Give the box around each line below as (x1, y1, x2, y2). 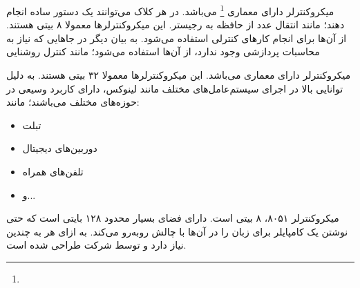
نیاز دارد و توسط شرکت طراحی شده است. (6, 238, 187, 252)
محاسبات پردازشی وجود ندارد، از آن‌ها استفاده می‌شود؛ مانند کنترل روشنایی (6, 44, 320, 59)
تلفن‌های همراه (22, 164, 84, 178)
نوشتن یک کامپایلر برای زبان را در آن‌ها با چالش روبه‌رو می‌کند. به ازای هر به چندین (6, 224, 348, 238)
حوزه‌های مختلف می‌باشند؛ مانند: (6, 95, 140, 109)
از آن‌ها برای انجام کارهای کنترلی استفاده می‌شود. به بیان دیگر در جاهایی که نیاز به (6, 30, 347, 45)
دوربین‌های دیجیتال (22, 141, 97, 155)
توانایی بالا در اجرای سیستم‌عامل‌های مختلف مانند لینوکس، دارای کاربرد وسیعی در (6, 81, 343, 95)
